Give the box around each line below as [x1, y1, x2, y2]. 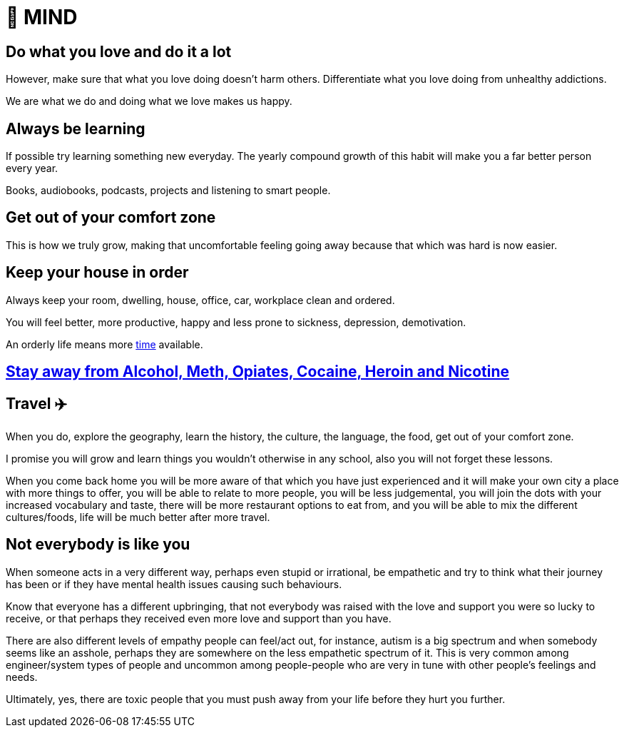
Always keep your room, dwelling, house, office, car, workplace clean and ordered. [6, 293, 395, 306]
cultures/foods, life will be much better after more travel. [6, 510, 270, 523]
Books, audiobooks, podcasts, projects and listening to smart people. [6, 184, 331, 197]
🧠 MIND [6, 5, 78, 29]
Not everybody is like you [6, 535, 190, 554]
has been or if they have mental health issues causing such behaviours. [6, 577, 342, 590]
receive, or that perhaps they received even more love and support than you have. [6, 612, 392, 625]
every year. [6, 162, 58, 175]
